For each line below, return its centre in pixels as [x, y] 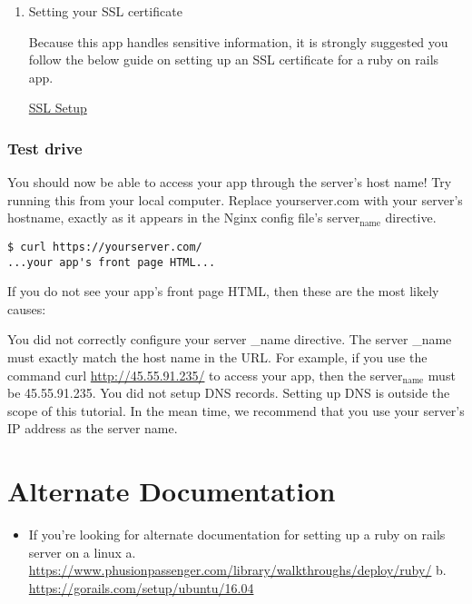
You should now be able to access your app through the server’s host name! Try [230, 182]
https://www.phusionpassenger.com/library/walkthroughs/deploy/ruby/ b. [237, 570]
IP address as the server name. [93, 428]
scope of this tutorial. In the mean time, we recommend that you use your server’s [236, 410]
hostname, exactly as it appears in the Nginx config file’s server [184, 218]
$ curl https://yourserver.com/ [105, 247]
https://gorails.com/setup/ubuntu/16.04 [141, 587]
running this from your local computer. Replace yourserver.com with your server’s [235, 199]
